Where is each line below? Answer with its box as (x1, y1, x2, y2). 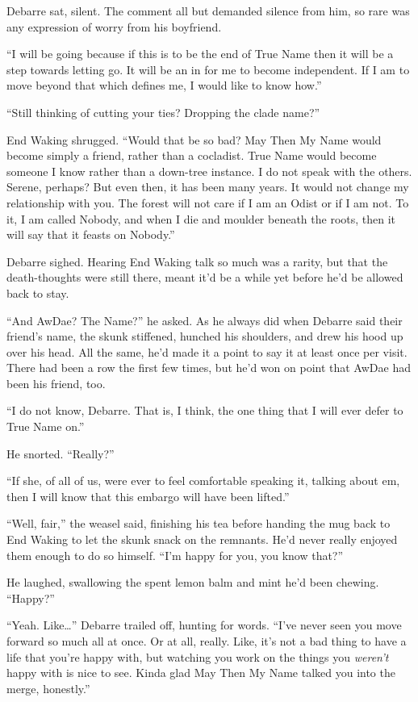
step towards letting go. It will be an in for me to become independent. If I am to (6, 61, 410, 77)
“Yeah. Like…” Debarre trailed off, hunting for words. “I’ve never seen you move (6, 616, 402, 633)
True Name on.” (6, 418, 85, 435)
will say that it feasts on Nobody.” (6, 226, 175, 243)
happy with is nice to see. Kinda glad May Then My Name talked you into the (6, 664, 395, 681)
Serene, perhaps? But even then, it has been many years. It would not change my (6, 178, 409, 195)
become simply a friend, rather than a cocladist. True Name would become (6, 147, 377, 164)
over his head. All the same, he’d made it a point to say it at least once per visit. (6, 343, 408, 360)
